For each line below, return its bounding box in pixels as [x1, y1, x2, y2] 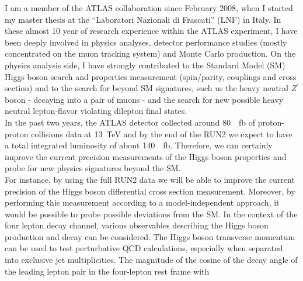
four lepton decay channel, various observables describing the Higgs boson [5, 219, 269, 231]
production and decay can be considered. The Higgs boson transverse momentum [5, 230, 295, 242]
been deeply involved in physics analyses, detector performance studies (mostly [5, 36, 287, 48]
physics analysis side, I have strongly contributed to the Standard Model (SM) [5, 58, 285, 71]
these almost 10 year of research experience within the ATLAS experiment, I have [5, 25, 298, 37]
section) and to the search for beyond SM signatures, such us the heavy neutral [5, 82, 288, 94]
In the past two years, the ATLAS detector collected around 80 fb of [5, 116, 256, 128]
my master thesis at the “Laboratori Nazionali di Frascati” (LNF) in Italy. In [5, 13, 281, 25]
